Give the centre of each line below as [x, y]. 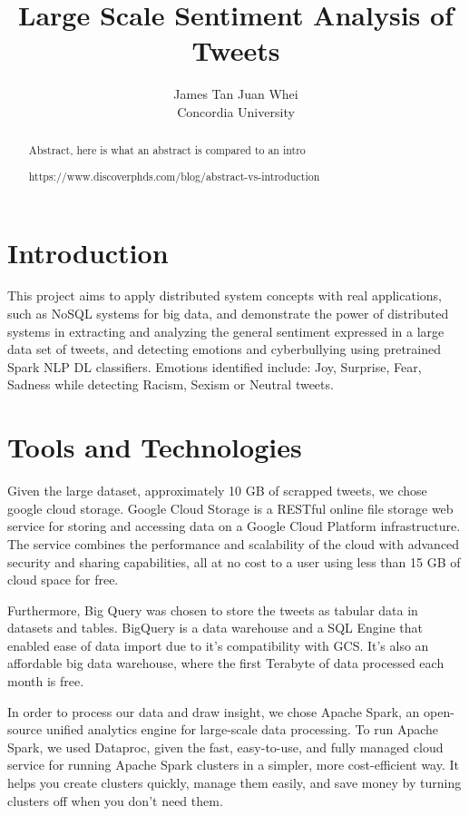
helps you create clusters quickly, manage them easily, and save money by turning [234, 783]
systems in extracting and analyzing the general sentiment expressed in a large [226, 331]
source [25, 729]
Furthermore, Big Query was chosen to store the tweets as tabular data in [213, 610]
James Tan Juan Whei [236, 94]
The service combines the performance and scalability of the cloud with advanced [234, 543]
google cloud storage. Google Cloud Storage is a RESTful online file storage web [230, 508]
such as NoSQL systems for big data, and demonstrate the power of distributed [228, 314]
